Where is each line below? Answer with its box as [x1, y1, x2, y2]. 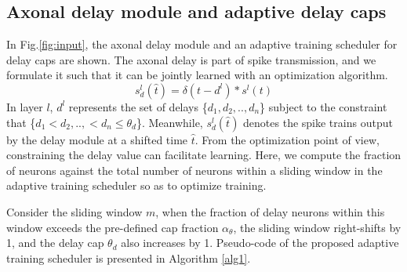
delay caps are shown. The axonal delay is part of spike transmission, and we [6, 51, 376, 67]
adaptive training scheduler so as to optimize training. [6, 177, 267, 194]
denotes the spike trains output [243, 114, 393, 130]
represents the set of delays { [68, 98, 208, 114]
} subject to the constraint [260, 98, 387, 114]
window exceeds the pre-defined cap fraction [6, 219, 219, 235]
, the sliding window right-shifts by [233, 219, 402, 235]
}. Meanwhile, [136, 114, 203, 130]
